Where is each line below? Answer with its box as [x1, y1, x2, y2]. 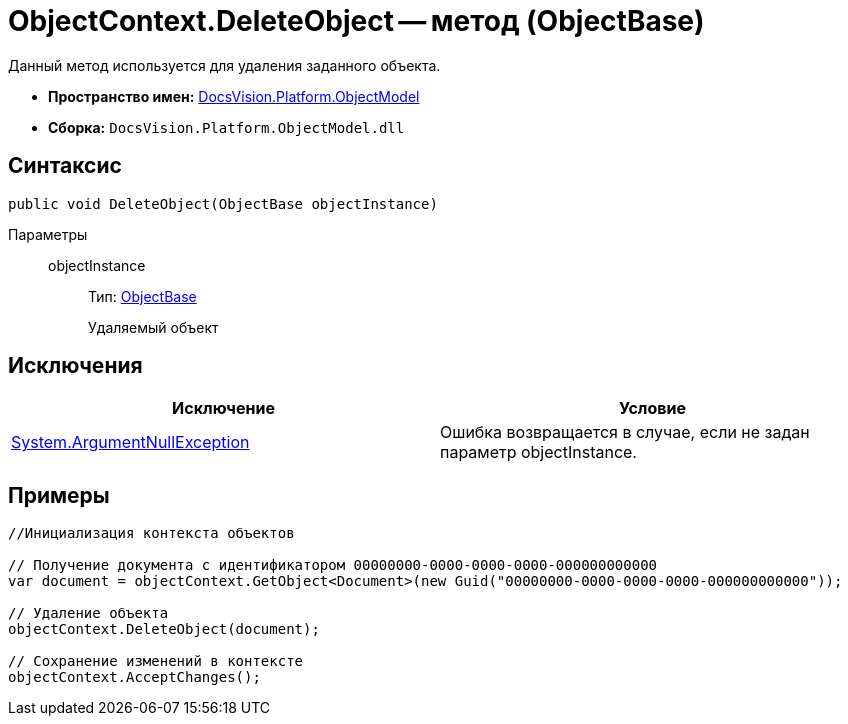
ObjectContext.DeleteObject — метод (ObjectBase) [8, 4, 705, 38]
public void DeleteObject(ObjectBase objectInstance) [8, 195, 438, 212]
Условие [619, 398, 686, 419]
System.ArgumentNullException [11, 432, 250, 453]
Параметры [8, 225, 88, 243]
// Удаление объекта [8, 605, 169, 622]
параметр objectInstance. [440, 442, 637, 463]
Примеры [8, 482, 110, 508]
